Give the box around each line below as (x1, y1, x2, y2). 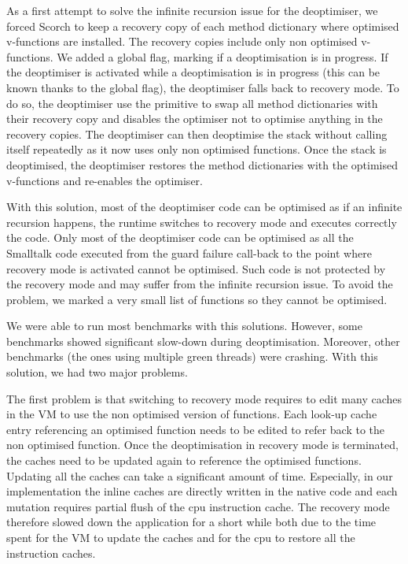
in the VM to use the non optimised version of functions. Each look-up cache (6, 406, 377, 422)
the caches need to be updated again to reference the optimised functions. (6, 452, 362, 469)
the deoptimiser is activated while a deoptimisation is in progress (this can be (6, 64, 380, 80)
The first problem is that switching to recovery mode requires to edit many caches (6, 390, 402, 406)
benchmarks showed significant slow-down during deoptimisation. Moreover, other (6, 332, 400, 349)
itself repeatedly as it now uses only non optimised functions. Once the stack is (6, 141, 387, 158)
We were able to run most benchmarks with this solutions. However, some (6, 317, 362, 334)
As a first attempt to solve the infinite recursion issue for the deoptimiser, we (6, 2, 378, 18)
